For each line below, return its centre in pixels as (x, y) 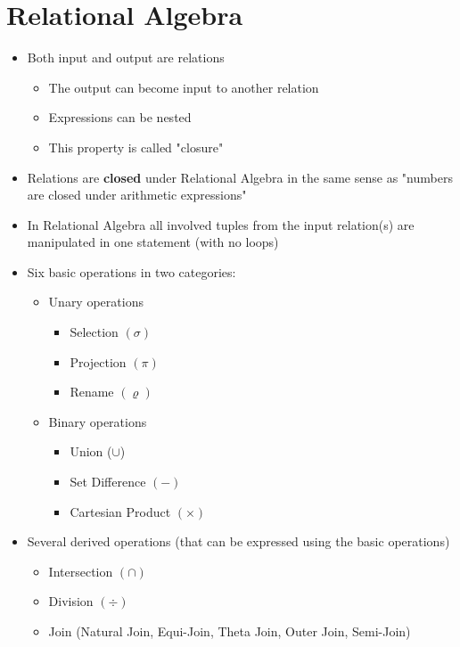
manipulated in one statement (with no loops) (153, 242)
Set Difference (108, 482)
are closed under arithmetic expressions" (137, 195)
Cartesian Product (120, 511)
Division (71, 601)
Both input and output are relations (126, 57)
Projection (98, 361)
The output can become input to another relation (184, 87)
